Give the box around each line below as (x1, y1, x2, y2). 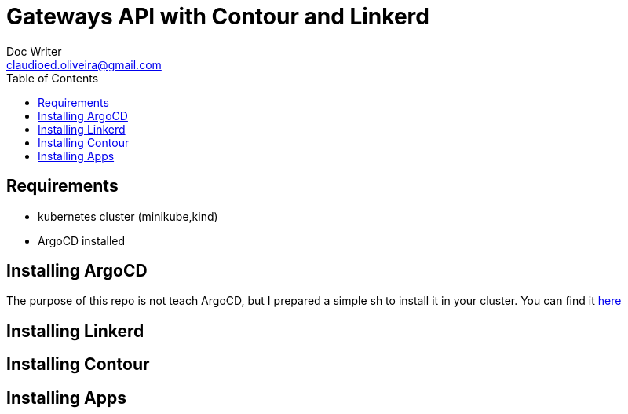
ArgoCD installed (38, 233, 126, 247)
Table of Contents (6, 71, 99, 85)
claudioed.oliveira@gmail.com (6, 57, 162, 71)
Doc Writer (6, 44, 62, 58)
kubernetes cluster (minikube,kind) (38, 209, 218, 223)
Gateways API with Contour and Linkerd (6, 3, 429, 30)
